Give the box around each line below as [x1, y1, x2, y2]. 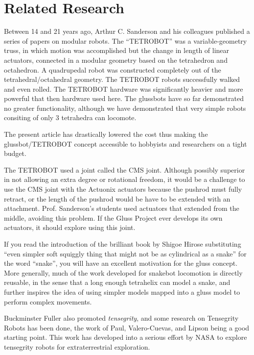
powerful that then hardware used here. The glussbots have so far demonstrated [4, 93, 244, 103]
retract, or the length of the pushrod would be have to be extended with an [4, 193, 231, 203]
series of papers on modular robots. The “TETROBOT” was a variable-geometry [4, 35, 247, 46]
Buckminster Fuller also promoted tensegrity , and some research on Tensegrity [4, 313, 239, 323]
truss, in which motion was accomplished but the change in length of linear [4, 45, 230, 55]
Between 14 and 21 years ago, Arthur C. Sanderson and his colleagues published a [4, 26, 250, 36]
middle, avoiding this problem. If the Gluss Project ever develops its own [4, 212, 223, 223]
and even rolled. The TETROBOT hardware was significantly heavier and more [4, 83, 243, 94]
